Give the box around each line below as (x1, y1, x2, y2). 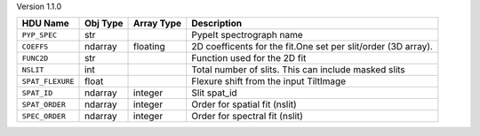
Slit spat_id (191, 87, 237, 99)
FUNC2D (21, 53, 49, 63)
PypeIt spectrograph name (191, 29, 304, 42)
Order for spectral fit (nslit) (191, 110, 304, 123)
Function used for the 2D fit (191, 52, 307, 64)
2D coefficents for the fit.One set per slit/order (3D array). (191, 41, 433, 53)
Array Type (133, 18, 182, 30)
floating (133, 41, 165, 53)
